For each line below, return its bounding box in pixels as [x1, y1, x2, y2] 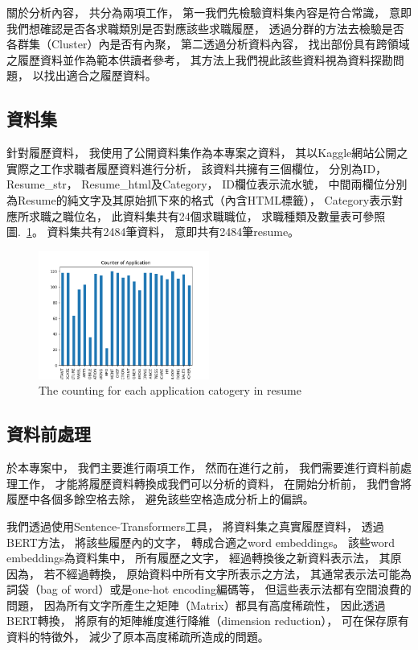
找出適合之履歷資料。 [43, 67, 157, 84]
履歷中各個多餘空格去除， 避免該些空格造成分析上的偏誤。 [6, 491, 314, 507]
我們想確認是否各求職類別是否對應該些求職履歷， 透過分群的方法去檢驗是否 [6, 19, 404, 36]
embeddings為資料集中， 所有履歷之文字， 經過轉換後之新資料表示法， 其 [6, 549, 391, 566]
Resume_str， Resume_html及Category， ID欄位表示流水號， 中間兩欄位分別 [6, 176, 408, 193]
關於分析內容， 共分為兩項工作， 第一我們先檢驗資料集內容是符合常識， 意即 [6, 4, 412, 20]
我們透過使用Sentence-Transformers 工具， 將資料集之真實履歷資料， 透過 [6, 517, 384, 534]
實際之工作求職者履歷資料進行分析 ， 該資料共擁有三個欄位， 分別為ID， [6, 159, 387, 176]
